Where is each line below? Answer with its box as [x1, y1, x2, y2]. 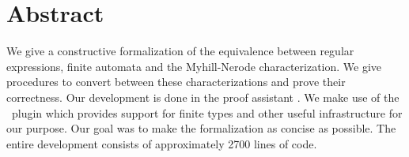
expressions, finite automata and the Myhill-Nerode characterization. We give [6, 58, 382, 74]
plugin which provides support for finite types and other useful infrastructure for [11, 104, 403, 121]
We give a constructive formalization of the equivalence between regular [6, 43, 354, 59]
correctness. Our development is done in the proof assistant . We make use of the [6, 88, 400, 105]
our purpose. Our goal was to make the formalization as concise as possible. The [6, 120, 396, 136]
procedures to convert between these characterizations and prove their [6, 73, 346, 90]
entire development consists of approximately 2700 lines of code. [6, 135, 317, 151]
